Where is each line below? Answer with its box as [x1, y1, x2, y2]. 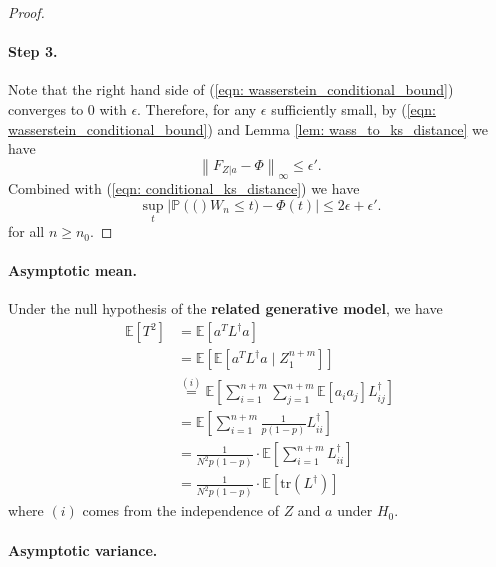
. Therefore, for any [137, 98, 257, 119]
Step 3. [8, 41, 58, 62]
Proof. [8, 2, 45, 22]
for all [8, 221, 45, 242]
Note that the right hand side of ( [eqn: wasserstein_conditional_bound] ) [8, 79, 454, 100]
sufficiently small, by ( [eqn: [271, 98, 436, 119]
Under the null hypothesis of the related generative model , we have [8, 298, 443, 319]
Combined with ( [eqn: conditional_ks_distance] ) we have [8, 178, 360, 199]
